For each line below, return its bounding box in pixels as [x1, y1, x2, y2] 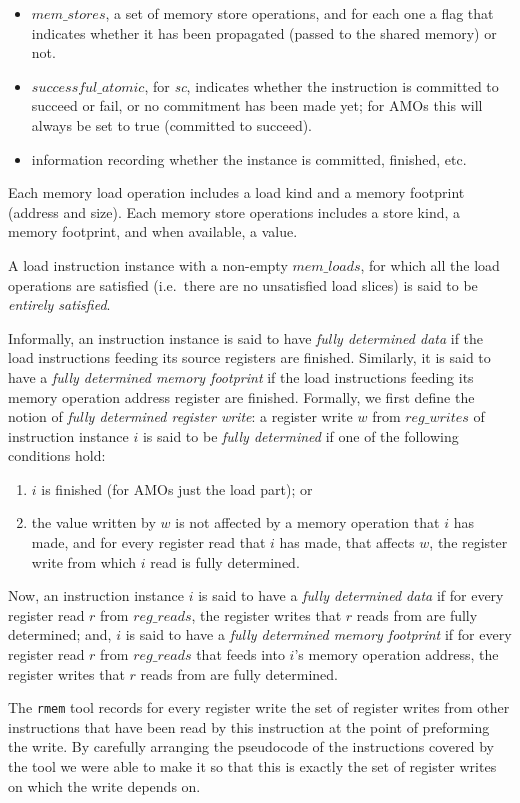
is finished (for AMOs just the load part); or [41, 478, 313, 499]
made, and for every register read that [31, 532, 266, 553]
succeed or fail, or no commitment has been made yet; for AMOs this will [31, 95, 483, 116]
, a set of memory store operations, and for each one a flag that [105, 3, 494, 23]
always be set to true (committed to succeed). [31, 114, 313, 135]
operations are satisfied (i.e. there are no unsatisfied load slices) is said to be [8, 274, 478, 295]
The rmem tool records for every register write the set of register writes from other [8, 697, 510, 718]
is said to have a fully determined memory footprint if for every [125, 624, 512, 645]
